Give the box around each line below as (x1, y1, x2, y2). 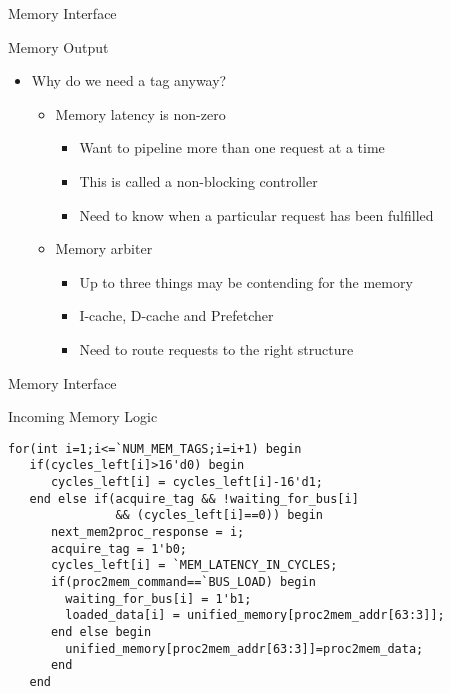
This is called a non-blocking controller (79, 170, 318, 191)
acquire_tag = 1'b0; (50, 541, 187, 556)
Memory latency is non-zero (55, 103, 226, 124)
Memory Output (8, 36, 109, 57)
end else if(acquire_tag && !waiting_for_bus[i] (29, 491, 359, 506)
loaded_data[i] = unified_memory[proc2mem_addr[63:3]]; (65, 608, 445, 623)
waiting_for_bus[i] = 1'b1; (65, 591, 252, 606)
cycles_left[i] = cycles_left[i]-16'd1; (50, 475, 323, 490)
